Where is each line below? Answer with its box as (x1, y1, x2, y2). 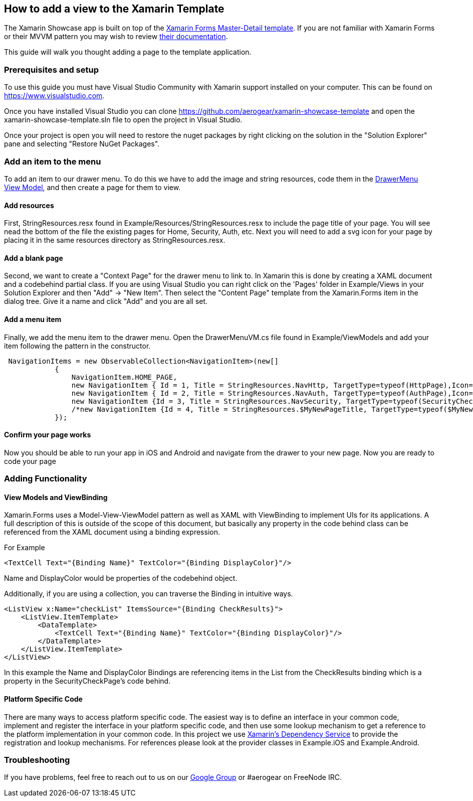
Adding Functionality (4, 473, 87, 484)
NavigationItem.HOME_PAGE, (71, 373, 177, 381)
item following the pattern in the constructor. (4, 341, 151, 350)
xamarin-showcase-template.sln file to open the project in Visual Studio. (4, 115, 243, 124)
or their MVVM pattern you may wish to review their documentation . (4, 32, 228, 41)
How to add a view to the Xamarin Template (4, 3, 224, 15)
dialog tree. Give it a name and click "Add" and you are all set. (4, 297, 208, 306)
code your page (4, 456, 56, 465)
